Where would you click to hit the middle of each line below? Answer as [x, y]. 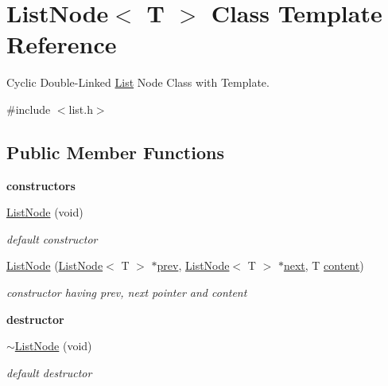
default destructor [49, 372]
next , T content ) [324, 265]
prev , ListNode [193, 265]
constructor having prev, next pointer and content [127, 292]
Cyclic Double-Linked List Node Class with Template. [138, 82]
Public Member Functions [115, 152]
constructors [41, 185]
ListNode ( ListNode [55, 265]
